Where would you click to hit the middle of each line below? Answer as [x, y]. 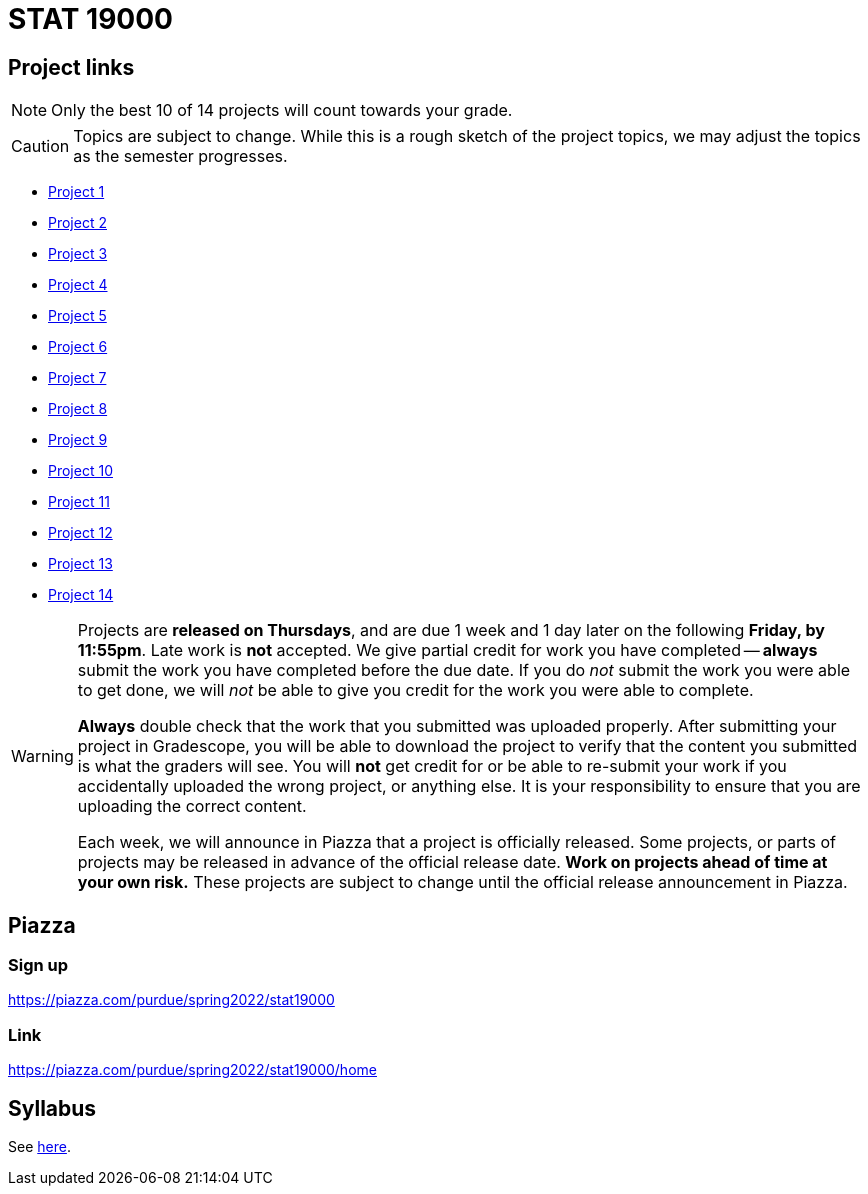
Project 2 [77, 223]
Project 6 [78, 347]
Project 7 [77, 378]
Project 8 [78, 409]
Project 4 [78, 285]
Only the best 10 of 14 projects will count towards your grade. [282, 110]
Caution [40, 146]
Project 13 [80, 564]
